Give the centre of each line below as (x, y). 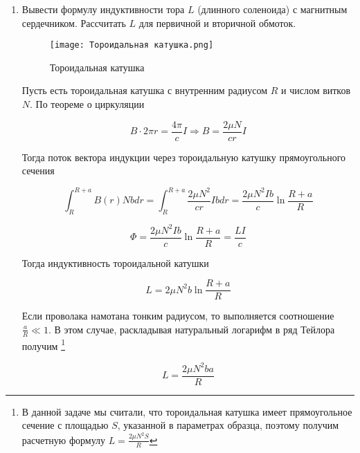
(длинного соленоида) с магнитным (272, 9)
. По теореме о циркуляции (87, 104)
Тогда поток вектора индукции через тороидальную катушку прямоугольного (184, 157)
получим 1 (43, 344)
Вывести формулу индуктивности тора (103, 9)
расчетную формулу (64, 440)
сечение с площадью (65, 425)
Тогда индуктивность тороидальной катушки (115, 262)
